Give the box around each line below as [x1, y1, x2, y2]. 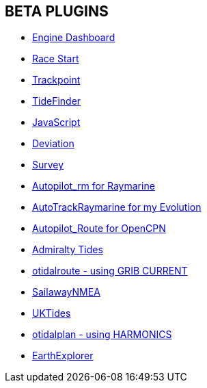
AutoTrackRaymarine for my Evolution [32, 201, 202, 214]
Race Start [32, 53, 79, 65]
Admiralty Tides [32, 244, 103, 256]
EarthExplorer [32, 350, 94, 362]
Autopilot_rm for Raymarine [32, 180, 155, 192]
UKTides [32, 307, 71, 320]
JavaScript [32, 116, 81, 129]
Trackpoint [32, 74, 81, 86]
